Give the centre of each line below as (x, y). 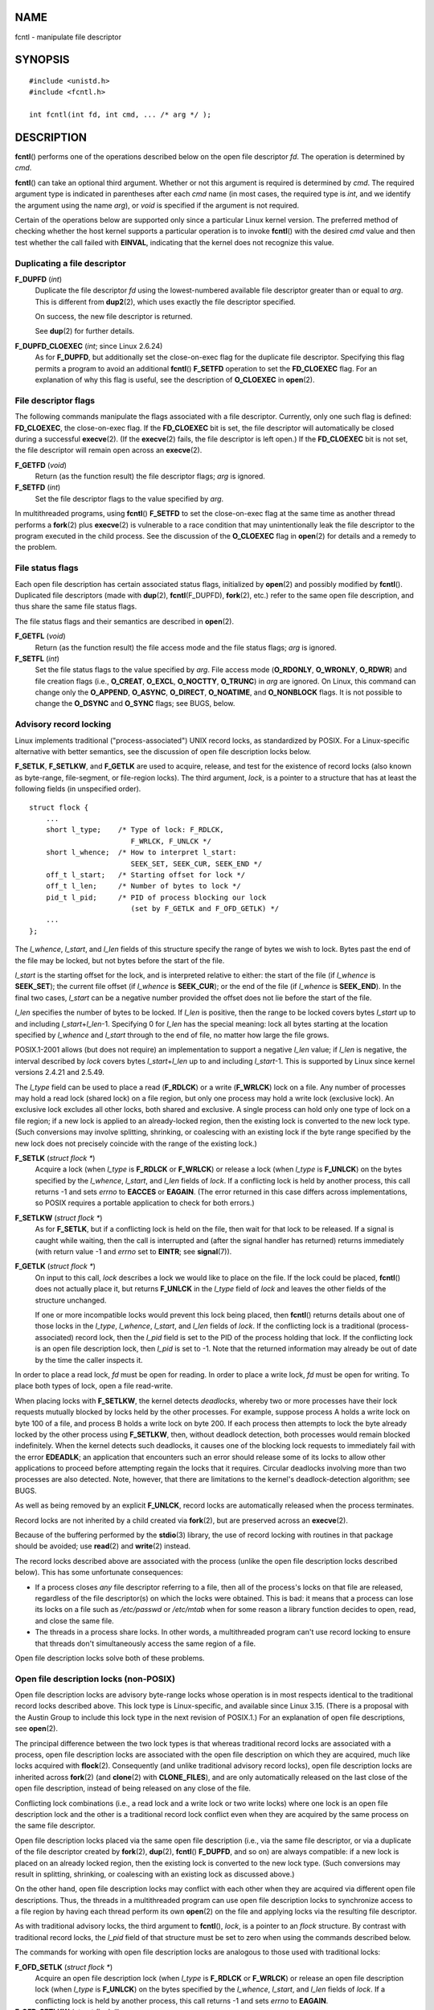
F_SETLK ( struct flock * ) (55, 1158)
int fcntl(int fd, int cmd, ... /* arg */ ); (121, 115)
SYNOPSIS (42, 60)
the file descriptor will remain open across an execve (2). (108, 450)
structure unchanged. (71, 1300)
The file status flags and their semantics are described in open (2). (125, 621)
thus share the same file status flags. (76, 606)
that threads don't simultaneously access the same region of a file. (145, 1643)
